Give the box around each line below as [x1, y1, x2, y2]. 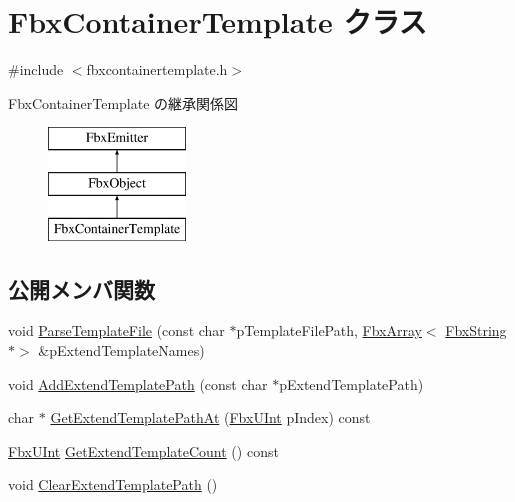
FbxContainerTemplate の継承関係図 [8, 92, 239, 113]
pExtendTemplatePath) [279, 373, 424, 394]
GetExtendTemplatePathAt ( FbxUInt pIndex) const [50, 407, 371, 428]
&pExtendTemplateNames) [38, 340, 205, 361]
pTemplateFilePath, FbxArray [236, 320, 422, 341]
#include [8, 59, 64, 80]
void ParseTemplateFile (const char [8, 320, 225, 341]
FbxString [445, 320, 507, 341]
